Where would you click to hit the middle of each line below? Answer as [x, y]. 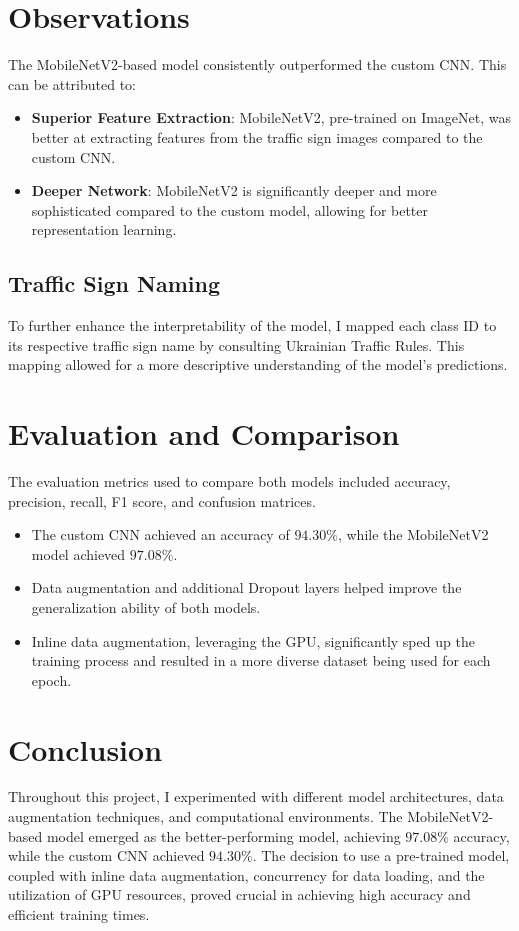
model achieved [78, 553]
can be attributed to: [72, 83]
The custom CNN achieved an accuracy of [160, 534]
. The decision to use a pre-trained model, [381, 855]
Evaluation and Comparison [204, 433]
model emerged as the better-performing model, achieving [223, 835]
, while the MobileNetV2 [413, 534]
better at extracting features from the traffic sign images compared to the [257, 136]
